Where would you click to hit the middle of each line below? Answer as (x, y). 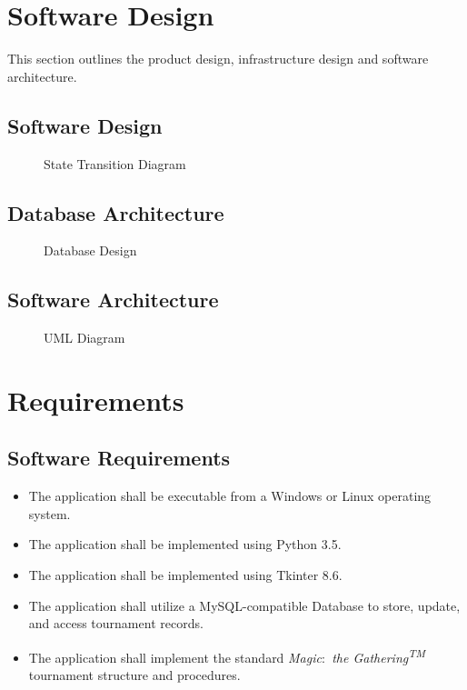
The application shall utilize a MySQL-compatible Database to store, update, (244, 605)
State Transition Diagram (115, 163)
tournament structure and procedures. (134, 675)
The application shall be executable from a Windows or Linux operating (230, 496)
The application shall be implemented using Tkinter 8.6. (185, 575)
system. (50, 513)
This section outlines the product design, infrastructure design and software (218, 59)
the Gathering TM (379, 655)
